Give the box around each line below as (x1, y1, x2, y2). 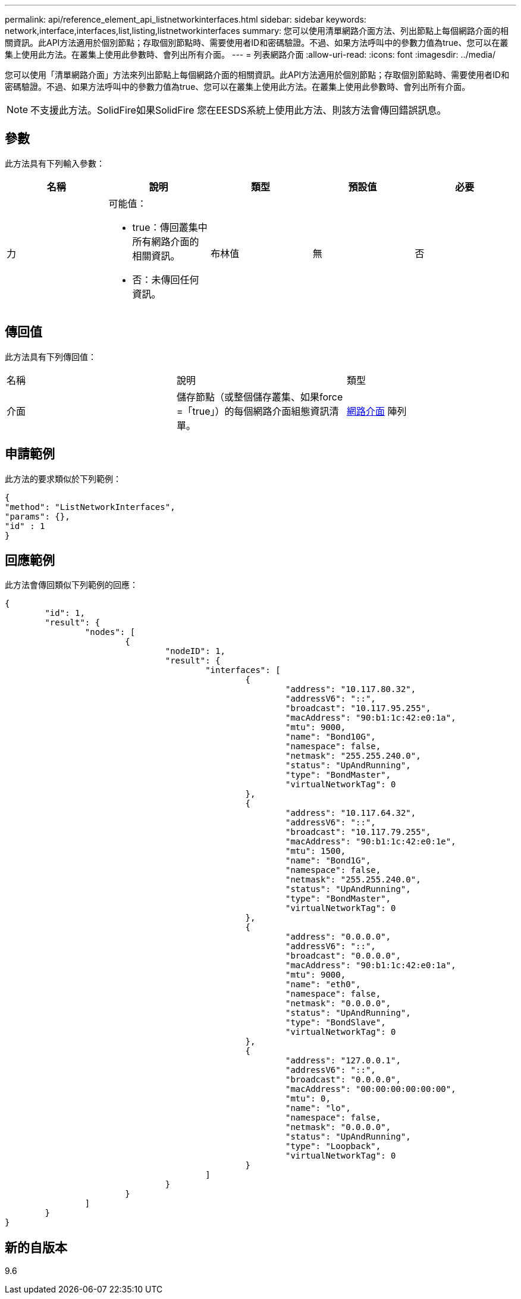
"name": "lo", (285, 1103, 351, 1113)
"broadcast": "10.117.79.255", (285, 827, 431, 837)
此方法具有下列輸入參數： (5, 158, 105, 168)
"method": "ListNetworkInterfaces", (5, 502, 175, 512)
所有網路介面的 (132, 235, 199, 248)
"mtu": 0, (285, 1094, 331, 1104)
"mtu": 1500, (285, 846, 346, 856)
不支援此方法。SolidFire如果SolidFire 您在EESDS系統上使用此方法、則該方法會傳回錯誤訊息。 (30, 104, 447, 116)
